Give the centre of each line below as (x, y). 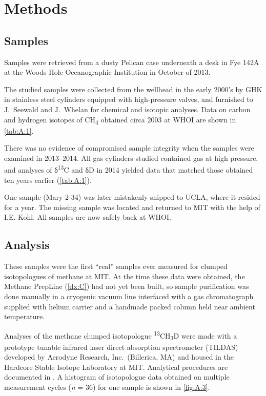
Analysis (27, 245)
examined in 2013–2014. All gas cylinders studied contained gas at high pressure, (131, 158)
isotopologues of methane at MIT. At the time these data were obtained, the (125, 276)
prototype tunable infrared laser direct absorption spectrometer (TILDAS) (121, 347)
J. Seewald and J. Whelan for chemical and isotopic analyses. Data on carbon (127, 109)
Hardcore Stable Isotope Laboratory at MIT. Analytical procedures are (116, 367)
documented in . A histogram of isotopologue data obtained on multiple (117, 377)
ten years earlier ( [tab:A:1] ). (48, 180)
